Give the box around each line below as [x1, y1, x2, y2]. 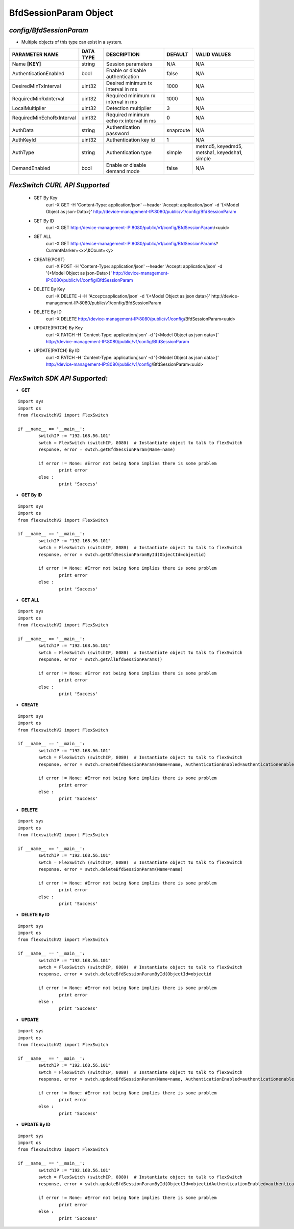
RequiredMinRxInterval [12, 95, 65, 102]
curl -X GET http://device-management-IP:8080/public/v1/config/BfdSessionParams [46, 240, 216, 246]
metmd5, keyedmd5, [195, 143, 243, 150]
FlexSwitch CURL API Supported [9, 181, 110, 189]
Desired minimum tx [106, 80, 152, 87]
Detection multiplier [106, 105, 151, 112]
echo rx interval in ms [106, 117, 156, 124]
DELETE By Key [33, 286, 65, 292]
